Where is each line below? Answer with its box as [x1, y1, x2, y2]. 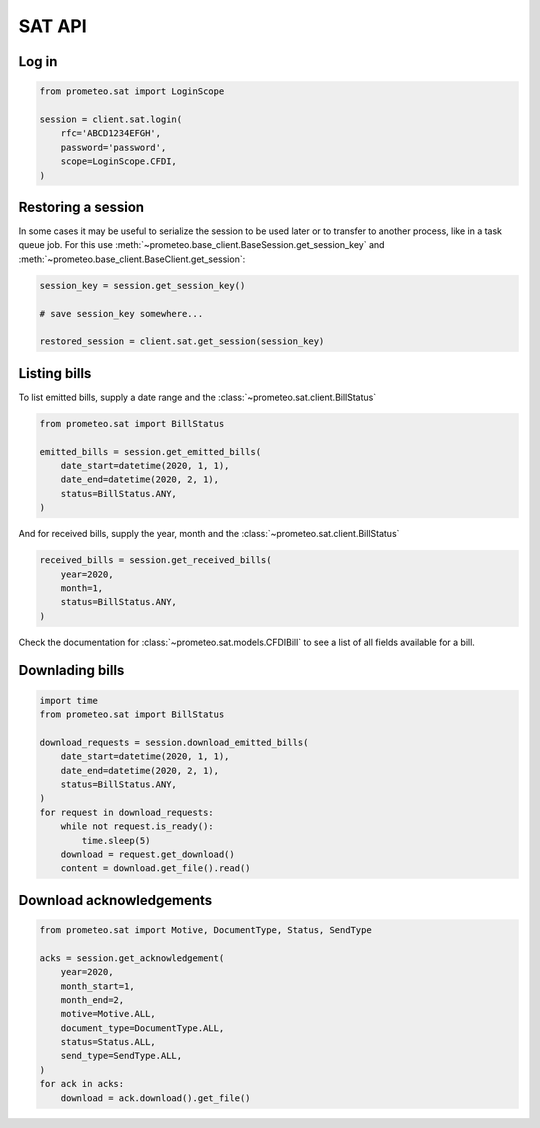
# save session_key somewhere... [39, 308, 204, 319]
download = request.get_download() [60, 848, 235, 860]
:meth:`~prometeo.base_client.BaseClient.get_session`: [18, 253, 246, 265]
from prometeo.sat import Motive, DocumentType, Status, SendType [39, 924, 372, 935]
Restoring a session [18, 198, 145, 215]
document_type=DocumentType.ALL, [60, 1022, 225, 1034]
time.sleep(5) [81, 835, 151, 846]
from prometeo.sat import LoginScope [39, 86, 225, 97]
